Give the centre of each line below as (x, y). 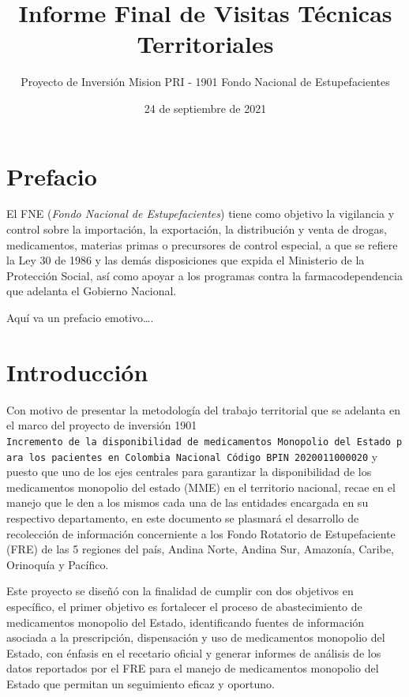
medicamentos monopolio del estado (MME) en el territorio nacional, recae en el (201, 487)
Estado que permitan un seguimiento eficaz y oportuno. (141, 683)
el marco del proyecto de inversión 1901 (102, 425)
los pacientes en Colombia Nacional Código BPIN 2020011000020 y (203, 456)
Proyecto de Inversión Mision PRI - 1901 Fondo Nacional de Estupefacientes (205, 82)
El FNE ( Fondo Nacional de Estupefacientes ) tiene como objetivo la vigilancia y (201, 214)
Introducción (77, 371)
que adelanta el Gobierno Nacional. (92, 291)
